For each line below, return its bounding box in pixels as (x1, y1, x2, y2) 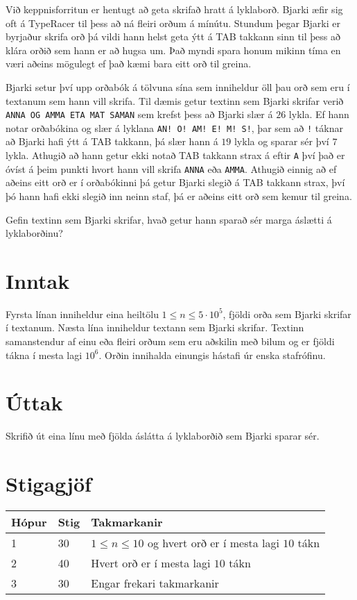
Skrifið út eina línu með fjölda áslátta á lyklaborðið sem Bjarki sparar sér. (6, 428, 320, 443)
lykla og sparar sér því (234, 134, 329, 149)
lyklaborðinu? (6, 226, 63, 240)
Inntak (6, 266, 70, 294)
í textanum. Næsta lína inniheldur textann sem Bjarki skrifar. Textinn (6, 320, 304, 335)
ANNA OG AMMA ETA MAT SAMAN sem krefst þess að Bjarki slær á (6, 107, 273, 122)
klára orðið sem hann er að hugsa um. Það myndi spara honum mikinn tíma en (6, 42, 341, 57)
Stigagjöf (6, 469, 92, 498)
